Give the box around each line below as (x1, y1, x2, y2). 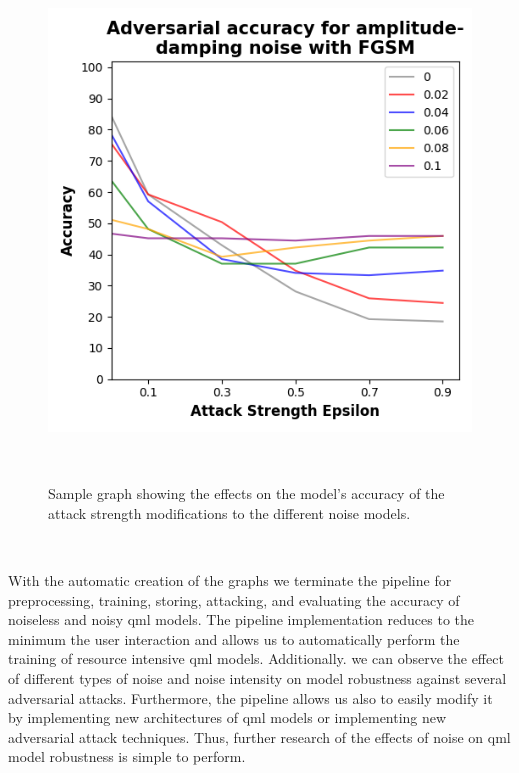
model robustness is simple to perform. (8, 746, 246, 767)
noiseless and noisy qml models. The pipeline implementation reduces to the (8, 609, 474, 630)
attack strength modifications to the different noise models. (48, 502, 411, 523)
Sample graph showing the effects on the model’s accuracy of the (48, 483, 445, 504)
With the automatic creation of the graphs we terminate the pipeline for (8, 569, 452, 590)
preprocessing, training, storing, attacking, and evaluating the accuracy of (8, 589, 460, 610)
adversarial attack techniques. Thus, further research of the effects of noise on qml (8, 726, 511, 747)
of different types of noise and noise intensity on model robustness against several (8, 667, 507, 688)
